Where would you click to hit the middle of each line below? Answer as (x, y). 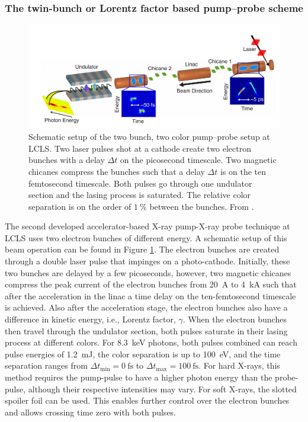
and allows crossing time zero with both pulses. (91, 412)
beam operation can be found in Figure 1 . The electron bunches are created (142, 249)
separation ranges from (46, 365)
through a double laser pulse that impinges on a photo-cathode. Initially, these (147, 261)
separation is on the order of (80, 206)
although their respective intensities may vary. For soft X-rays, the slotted (162, 389)
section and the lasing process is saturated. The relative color (140, 195)
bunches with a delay (67, 160)
